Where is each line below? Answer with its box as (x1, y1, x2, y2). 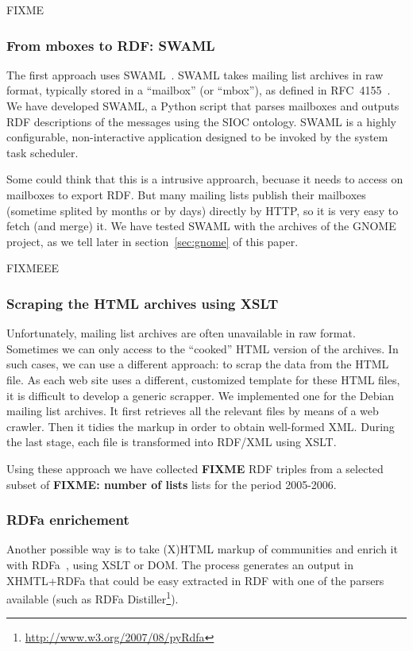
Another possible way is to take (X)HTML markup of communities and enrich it (6, 541, 398, 557)
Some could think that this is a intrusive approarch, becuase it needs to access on (6, 171, 403, 187)
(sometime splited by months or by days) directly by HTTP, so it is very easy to (6, 202, 399, 218)
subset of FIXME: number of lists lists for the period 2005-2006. (6, 476, 337, 492)
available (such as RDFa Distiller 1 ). (6, 588, 179, 607)
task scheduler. (6, 144, 79, 160)
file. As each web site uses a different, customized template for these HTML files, (6, 371, 400, 387)
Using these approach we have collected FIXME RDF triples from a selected (6, 460, 384, 476)
